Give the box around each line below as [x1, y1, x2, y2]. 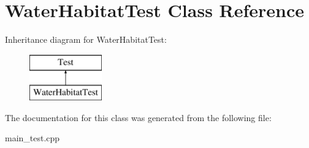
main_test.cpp [5, 131, 60, 144]
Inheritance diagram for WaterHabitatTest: [5, 33, 167, 46]
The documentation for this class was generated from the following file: [5, 111, 272, 124]
